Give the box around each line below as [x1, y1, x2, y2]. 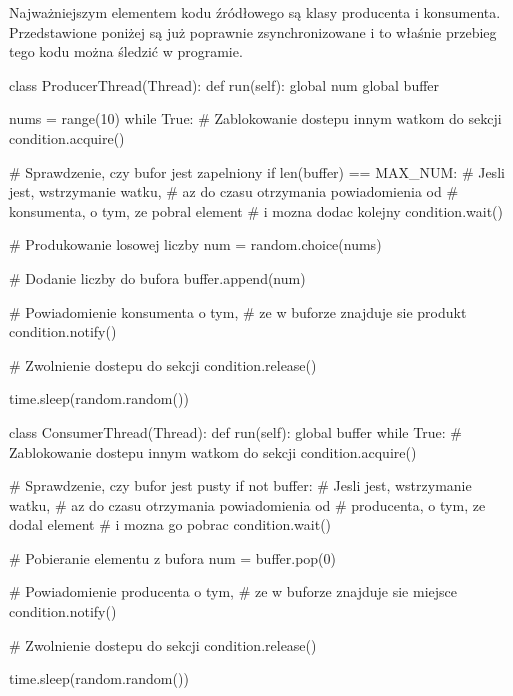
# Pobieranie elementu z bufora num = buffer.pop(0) [9, 547, 336, 568]
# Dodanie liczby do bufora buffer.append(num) [9, 267, 306, 288]
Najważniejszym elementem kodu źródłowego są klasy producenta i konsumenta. [9, 2, 501, 22]
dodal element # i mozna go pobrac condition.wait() [9, 514, 332, 535]
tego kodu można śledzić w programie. [9, 41, 243, 62]
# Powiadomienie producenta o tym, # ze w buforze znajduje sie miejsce [9, 581, 457, 602]
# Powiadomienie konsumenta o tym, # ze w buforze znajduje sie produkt [9, 301, 467, 322]
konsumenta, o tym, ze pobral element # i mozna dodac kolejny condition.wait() [9, 200, 503, 221]
